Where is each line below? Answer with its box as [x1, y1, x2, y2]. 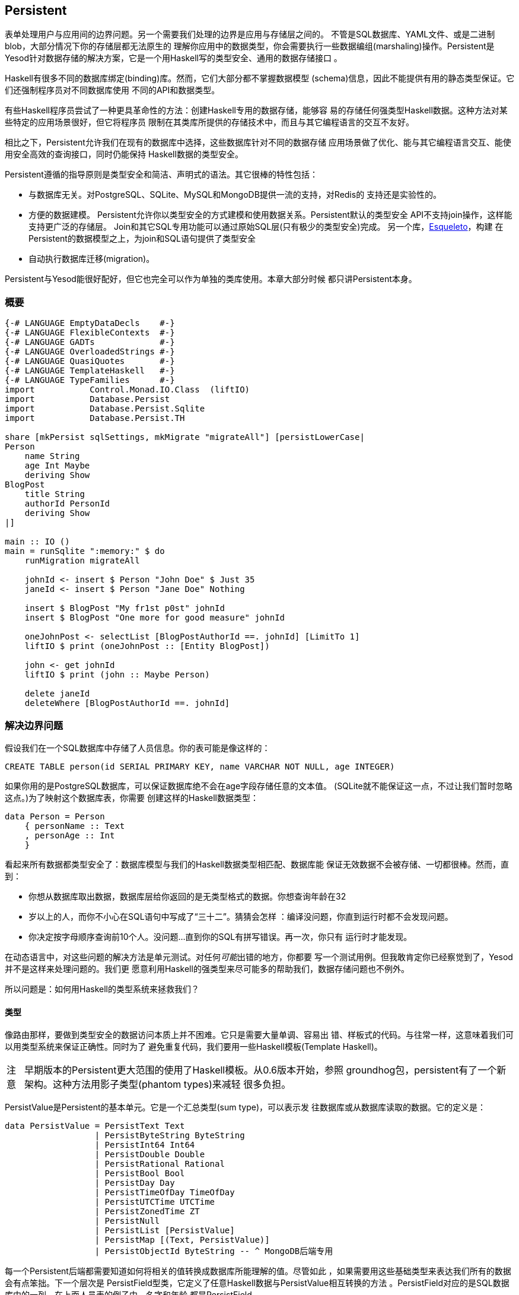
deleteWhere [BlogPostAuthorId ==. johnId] [24, 698, 230, 708]
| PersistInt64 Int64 [94, 1140, 195, 1150]
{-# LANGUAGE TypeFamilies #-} [5, 375, 175, 385]
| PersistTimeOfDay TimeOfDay [94, 1188, 235, 1198]
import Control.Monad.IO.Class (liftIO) [5, 385, 250, 395]
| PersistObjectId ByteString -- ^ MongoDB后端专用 [94, 1246, 333, 1256]
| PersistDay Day [94, 1178, 175, 1188]
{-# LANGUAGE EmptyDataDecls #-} [5, 318, 175, 328]
